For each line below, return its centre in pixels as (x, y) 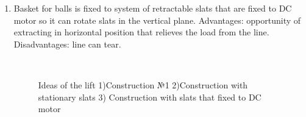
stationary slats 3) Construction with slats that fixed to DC (150, 97)
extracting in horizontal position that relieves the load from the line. (141, 32)
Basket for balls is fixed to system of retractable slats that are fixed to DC (153, 8)
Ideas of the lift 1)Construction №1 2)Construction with (143, 84)
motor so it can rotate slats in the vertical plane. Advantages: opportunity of (157, 20)
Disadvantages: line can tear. (67, 44)
